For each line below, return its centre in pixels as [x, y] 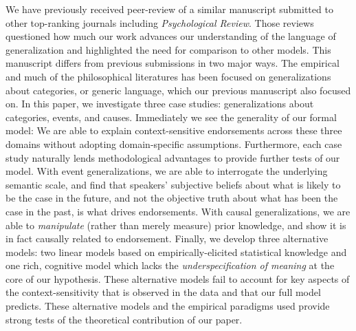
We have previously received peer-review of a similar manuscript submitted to [169, 9]
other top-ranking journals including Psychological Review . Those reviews [160, 22]
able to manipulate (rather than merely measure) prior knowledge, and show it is [176, 225]
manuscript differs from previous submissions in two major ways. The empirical [173, 63]
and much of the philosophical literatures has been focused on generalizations [168, 76]
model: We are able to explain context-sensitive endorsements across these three [174, 130]
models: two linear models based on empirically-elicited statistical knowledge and [176, 252]
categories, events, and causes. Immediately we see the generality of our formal [171, 117]
